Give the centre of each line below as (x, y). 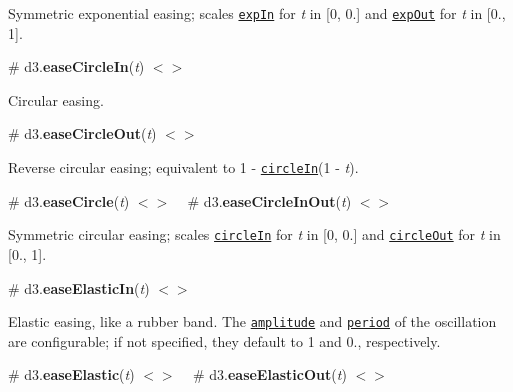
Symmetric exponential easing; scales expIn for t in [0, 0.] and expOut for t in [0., (257, 13)
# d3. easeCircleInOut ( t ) (269, 200)
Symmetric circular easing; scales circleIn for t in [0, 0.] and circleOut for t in (254, 234)
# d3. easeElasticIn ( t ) (79, 287)
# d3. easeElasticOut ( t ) (269, 374)
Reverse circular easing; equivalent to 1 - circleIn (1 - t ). (183, 167)
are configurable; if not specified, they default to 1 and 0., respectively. (224, 340)
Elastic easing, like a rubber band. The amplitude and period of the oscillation (252, 321)
